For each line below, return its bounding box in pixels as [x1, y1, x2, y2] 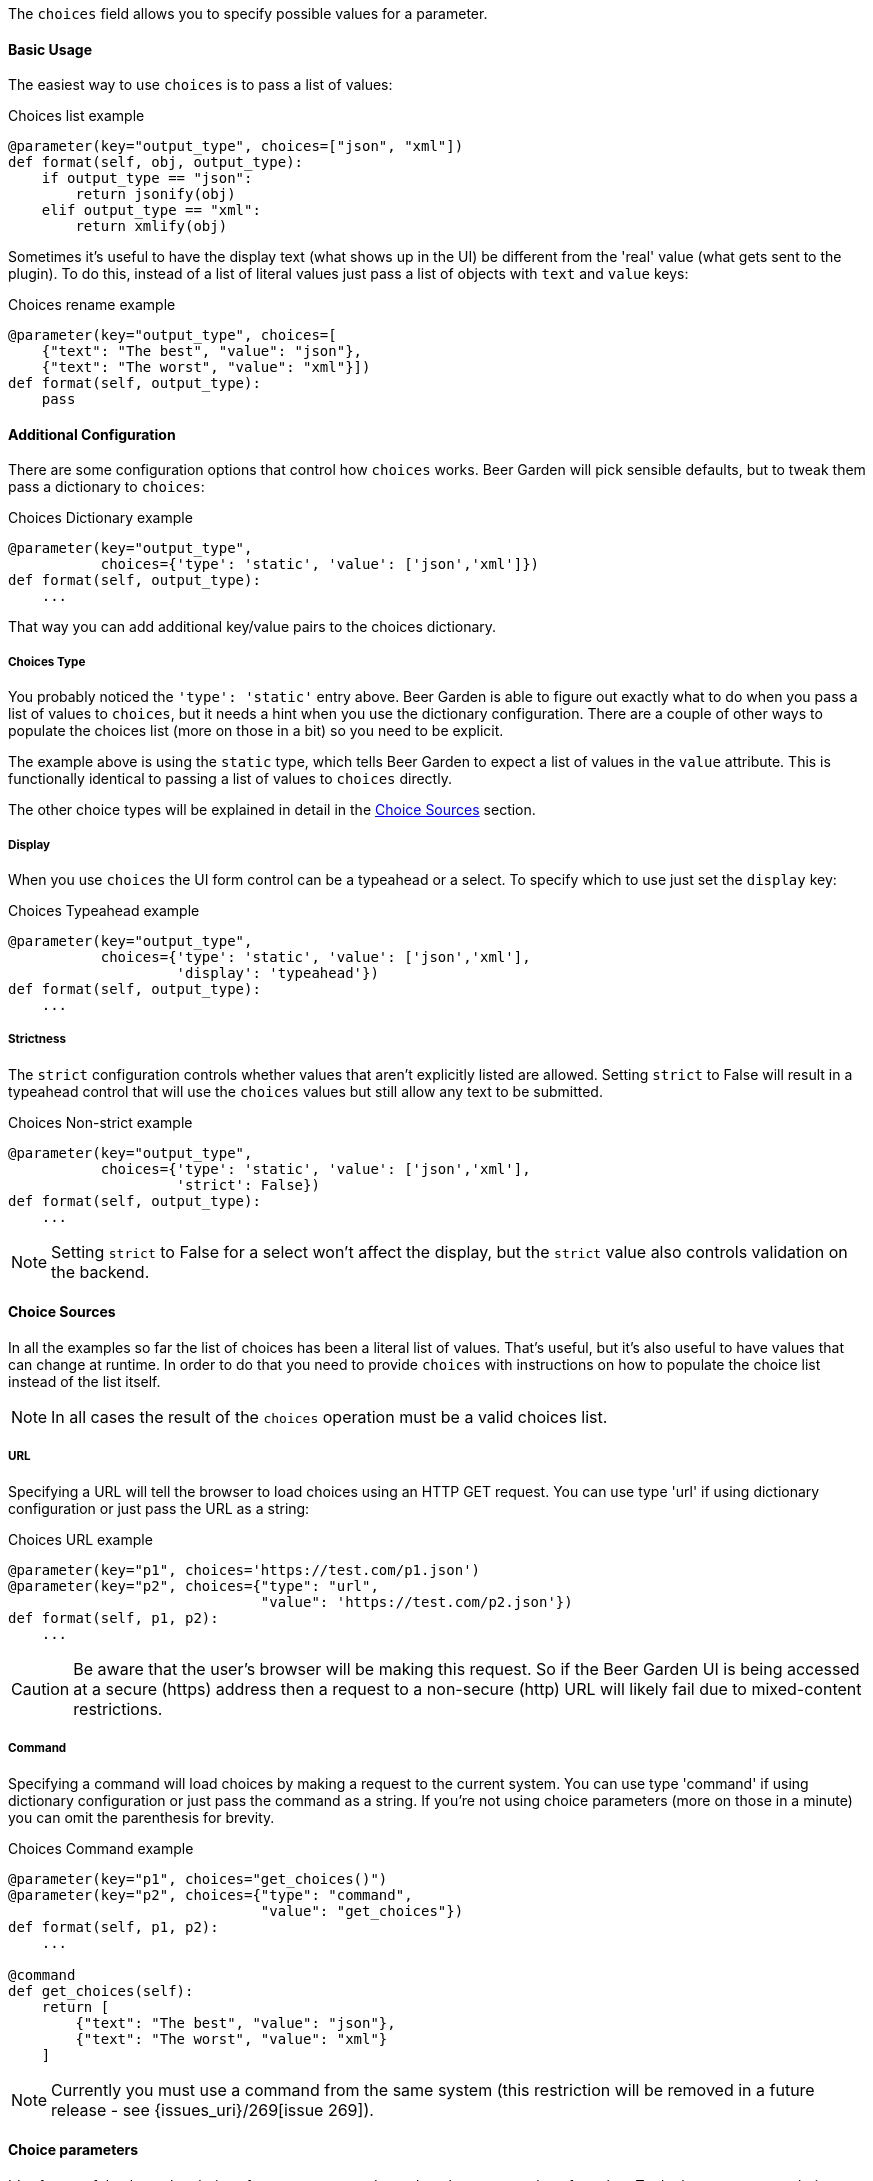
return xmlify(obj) [75, 218, 228, 235]
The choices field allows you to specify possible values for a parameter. [8, 5, 488, 22]
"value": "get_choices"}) [260, 1902, 464, 1919]
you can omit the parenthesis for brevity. [8, 1808, 275, 1826]
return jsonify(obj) [75, 186, 236, 203]
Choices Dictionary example [8, 509, 193, 527]
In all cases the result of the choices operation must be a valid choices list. [51, 1407, 608, 1427]
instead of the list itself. [8, 1373, 161, 1390]
